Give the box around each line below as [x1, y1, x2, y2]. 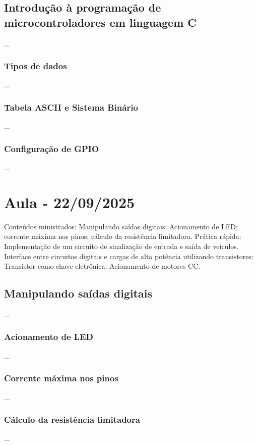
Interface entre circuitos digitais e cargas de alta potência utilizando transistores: [4, 251, 253, 261]
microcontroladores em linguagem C [4, 14, 197, 30]
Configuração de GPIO [4, 142, 99, 155]
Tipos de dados [4, 60, 67, 72]
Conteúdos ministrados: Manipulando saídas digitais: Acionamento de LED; [4, 221, 238, 231]
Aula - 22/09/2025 [4, 191, 135, 212]
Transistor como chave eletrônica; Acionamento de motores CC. [4, 261, 201, 271]
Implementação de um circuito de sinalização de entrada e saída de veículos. [4, 240, 239, 251]
